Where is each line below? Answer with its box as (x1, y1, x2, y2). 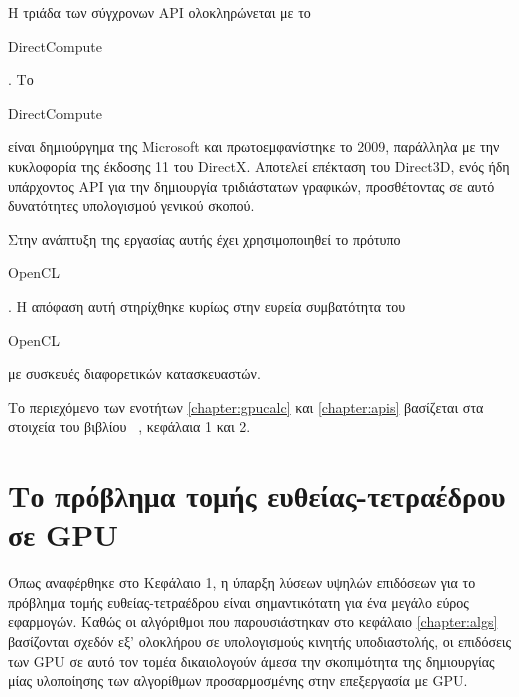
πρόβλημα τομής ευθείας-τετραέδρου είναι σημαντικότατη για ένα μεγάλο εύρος (8, 591, 469, 612)
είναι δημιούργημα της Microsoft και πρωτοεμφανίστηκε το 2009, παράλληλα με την (8, 136, 500, 157)
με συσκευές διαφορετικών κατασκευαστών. (8, 363, 261, 384)
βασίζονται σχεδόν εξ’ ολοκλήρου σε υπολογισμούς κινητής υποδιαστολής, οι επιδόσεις (8, 631, 512, 651)
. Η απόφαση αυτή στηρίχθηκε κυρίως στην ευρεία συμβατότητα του (8, 295, 406, 316)
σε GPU (8, 514, 119, 555)
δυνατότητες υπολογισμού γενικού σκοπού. (8, 195, 255, 216)
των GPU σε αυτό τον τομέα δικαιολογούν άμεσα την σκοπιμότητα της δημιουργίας (8, 650, 495, 671)
